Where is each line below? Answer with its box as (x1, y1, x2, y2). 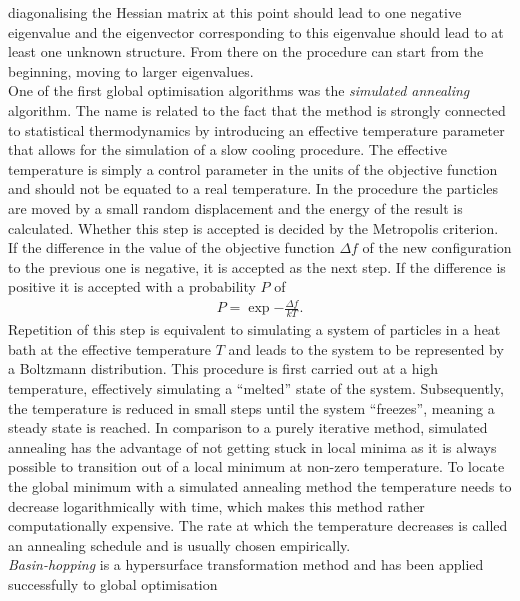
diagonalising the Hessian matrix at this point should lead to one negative (8, 2, 462, 22)
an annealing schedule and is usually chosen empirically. (8, 534, 351, 555)
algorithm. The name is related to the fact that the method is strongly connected (8, 99, 506, 120)
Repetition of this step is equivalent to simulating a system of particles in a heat (8, 319, 501, 340)
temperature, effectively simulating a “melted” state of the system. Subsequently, (8, 378, 504, 399)
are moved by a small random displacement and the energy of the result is (8, 197, 463, 218)
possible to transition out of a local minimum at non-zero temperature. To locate (8, 456, 505, 477)
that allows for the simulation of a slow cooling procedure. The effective (8, 139, 447, 160)
